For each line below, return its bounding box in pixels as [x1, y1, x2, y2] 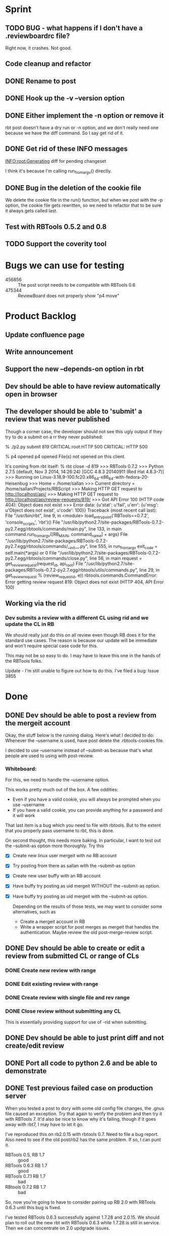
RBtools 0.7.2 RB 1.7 [5, 1184, 46, 1190]
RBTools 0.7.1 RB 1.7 [5, 1173, 46, 1179]
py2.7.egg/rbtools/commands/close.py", [5, 555, 89, 561]
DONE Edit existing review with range [5, 980, 98, 987]
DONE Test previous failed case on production [5, 1084, 153, 1092]
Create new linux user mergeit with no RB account [12, 853, 117, 859]
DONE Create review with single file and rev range [5, 994, 130, 1001]
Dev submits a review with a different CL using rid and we [5, 614, 149, 621]
